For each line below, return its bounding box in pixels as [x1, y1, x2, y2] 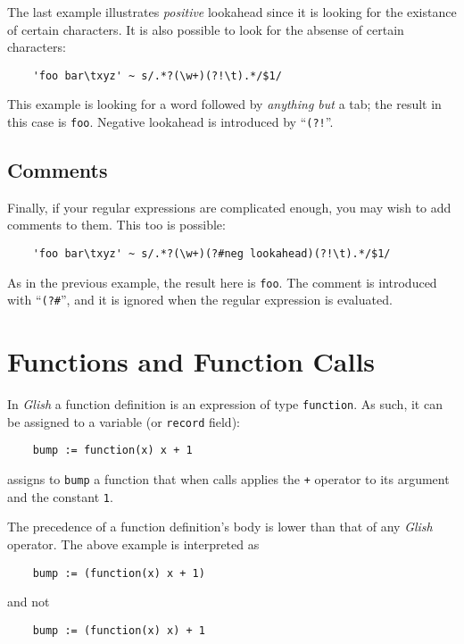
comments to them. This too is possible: [7, 215, 226, 234]
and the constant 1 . [7, 487, 113, 506]
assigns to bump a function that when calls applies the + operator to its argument [7, 470, 450, 489]
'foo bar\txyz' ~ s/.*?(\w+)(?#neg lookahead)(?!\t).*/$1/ [32, 247, 391, 261]
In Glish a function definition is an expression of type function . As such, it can [7, 395, 443, 414]
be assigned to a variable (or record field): [7, 412, 240, 431]
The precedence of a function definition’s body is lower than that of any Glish [7, 517, 433, 536]
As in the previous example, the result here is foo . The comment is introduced [7, 272, 437, 291]
